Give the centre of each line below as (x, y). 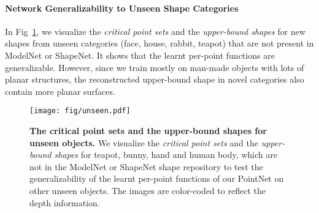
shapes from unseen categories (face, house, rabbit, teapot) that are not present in (159, 43)
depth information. (65, 202)
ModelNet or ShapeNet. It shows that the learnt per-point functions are (140, 55)
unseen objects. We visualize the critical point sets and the (144, 142)
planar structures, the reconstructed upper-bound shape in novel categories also (155, 79)
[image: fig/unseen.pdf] (80, 111)
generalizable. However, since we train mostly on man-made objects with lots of (155, 67)
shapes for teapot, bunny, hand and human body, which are (166, 155)
